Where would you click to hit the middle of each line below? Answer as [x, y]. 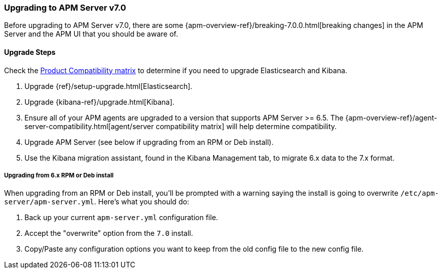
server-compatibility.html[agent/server [89, 126]
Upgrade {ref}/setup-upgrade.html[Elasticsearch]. [109, 86]
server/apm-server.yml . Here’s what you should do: [97, 202]
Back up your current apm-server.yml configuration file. [121, 218]
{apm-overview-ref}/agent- [391, 117]
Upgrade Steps [30, 52]
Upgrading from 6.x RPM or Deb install [59, 175]
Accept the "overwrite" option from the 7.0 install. [109, 233]
